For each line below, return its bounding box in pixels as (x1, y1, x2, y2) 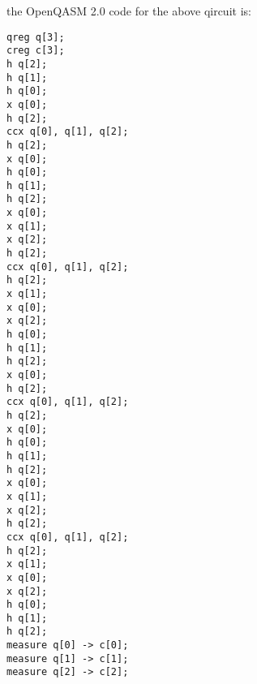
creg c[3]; (6, 45, 65, 57)
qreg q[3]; (6, 31, 65, 43)
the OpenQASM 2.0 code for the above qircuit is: (6, 2, 251, 19)
